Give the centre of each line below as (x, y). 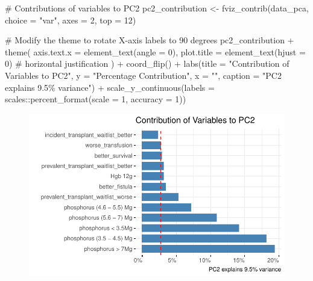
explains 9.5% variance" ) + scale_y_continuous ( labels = (110, 87)
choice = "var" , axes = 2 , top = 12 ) (71, 20)
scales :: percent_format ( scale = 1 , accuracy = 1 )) (96, 99)
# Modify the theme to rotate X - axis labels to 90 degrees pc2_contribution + (150, 40)
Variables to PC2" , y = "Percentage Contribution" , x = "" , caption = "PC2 (143, 75)
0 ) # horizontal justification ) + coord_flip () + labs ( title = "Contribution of (147, 63)
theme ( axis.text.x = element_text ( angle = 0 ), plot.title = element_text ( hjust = (155, 51)
